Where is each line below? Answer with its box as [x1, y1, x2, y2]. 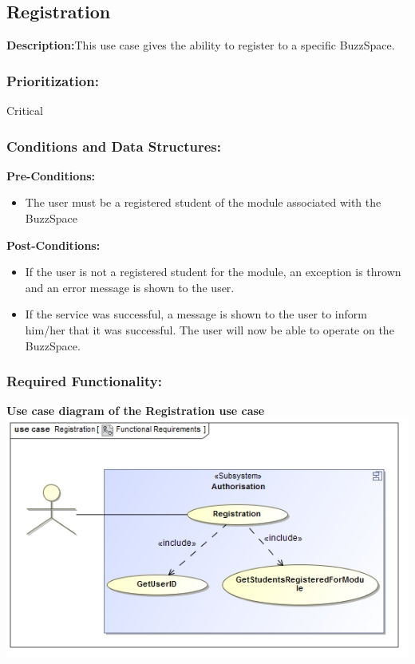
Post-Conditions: [6, 236, 101, 253]
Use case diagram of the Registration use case [6, 402, 265, 419]
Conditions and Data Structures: [6, 136, 221, 156]
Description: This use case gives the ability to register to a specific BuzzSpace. [6, 37, 395, 53]
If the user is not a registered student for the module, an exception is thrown [25, 263, 401, 280]
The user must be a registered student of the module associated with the [25, 194, 381, 211]
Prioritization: [6, 70, 99, 90]
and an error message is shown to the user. [25, 279, 235, 295]
